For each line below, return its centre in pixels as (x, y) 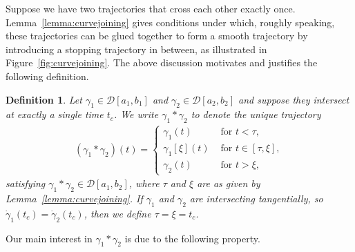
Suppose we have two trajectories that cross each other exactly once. (151, 8)
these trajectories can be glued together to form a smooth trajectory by (157, 36)
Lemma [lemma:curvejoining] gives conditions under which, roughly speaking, (170, 22)
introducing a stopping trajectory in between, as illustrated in (136, 49)
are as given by (229, 183)
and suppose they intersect (294, 99)
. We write (136, 114)
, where (144, 183)
